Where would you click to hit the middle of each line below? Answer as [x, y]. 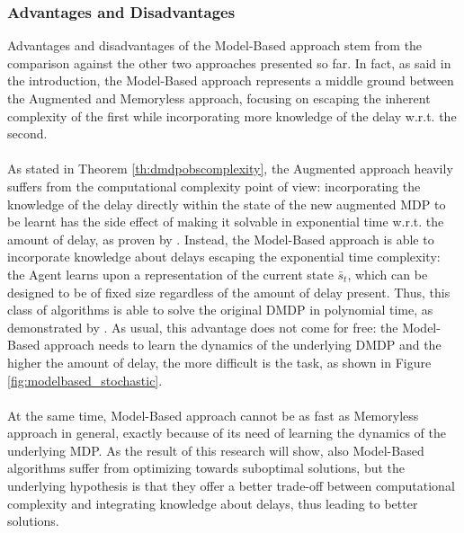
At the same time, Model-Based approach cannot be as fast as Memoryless [213, 415]
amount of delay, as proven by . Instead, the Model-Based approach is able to [221, 239]
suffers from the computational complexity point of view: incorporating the [214, 186]
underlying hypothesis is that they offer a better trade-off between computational [231, 486]
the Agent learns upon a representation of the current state [170, 274]
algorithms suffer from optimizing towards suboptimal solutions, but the [206, 468]
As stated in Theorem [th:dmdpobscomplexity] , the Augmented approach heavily [230, 169]
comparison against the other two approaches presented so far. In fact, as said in [229, 62]
